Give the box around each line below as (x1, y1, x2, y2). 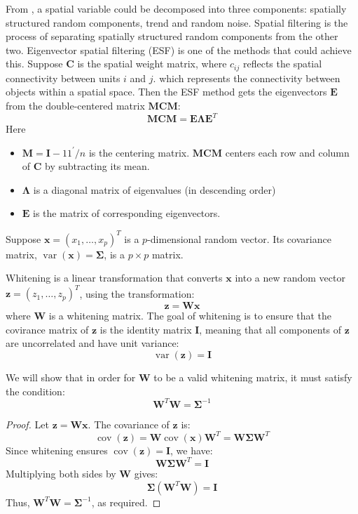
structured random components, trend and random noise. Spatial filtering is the (6, 15, 348, 29)
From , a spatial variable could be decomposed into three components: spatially (6, 1, 347, 15)
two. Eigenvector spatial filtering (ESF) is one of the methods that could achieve (6, 42, 352, 57)
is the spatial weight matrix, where (77, 56, 227, 71)
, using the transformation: (79, 286, 195, 301)
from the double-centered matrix (6, 98, 145, 113)
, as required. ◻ (91, 494, 161, 509)
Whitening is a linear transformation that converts (6, 270, 223, 285)
